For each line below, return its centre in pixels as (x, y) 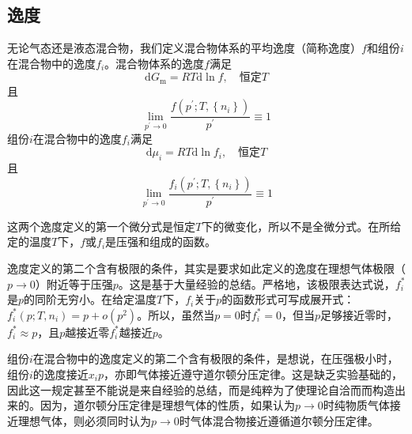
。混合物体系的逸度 (155, 63)
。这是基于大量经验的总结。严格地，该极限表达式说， (257, 283)
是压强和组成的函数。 (161, 242)
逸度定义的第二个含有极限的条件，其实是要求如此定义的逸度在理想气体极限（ (206, 268)
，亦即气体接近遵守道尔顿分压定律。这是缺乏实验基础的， (253, 374)
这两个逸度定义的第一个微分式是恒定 (101, 226)
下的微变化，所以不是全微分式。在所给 (302, 226)
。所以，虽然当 (176, 314)
